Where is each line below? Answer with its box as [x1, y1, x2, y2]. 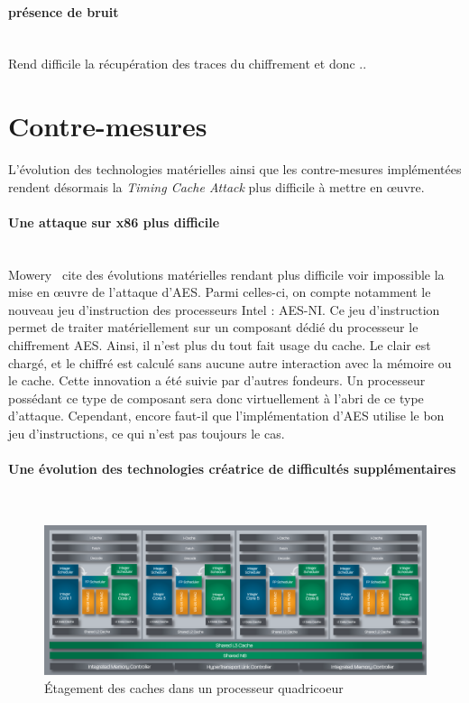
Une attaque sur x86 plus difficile [8, 212, 220, 231]
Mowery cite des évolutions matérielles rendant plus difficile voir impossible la [8, 264, 445, 283]
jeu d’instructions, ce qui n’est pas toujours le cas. [8, 424, 285, 443]
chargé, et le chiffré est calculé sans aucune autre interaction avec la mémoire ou [8, 353, 452, 372]
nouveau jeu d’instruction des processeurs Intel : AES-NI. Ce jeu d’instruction [8, 300, 440, 319]
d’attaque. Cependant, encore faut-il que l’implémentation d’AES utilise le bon [8, 406, 445, 425]
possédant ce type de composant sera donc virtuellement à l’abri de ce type [8, 388, 424, 407]
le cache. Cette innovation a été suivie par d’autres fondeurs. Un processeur [8, 371, 426, 390]
